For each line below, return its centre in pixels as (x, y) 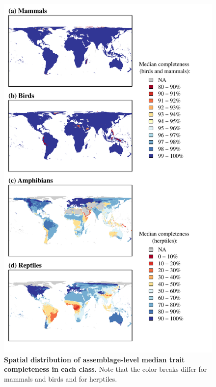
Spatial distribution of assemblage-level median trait (94, 359)
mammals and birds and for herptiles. (61, 378)
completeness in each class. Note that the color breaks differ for (106, 369)
